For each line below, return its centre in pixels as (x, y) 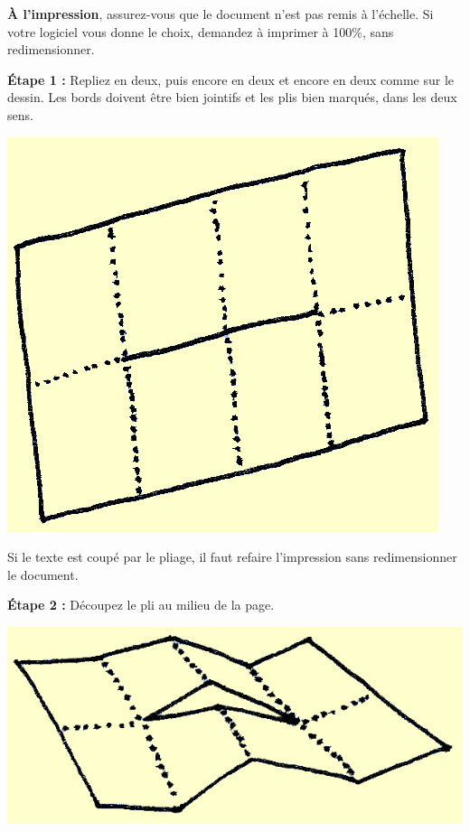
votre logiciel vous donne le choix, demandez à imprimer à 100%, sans (201, 31)
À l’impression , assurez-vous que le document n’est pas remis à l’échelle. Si (221, 14)
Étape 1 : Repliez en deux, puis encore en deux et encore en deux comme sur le (231, 79)
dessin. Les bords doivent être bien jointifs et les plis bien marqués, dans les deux (232, 97)
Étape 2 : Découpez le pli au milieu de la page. (141, 605)
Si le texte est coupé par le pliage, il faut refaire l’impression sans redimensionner (232, 557)
